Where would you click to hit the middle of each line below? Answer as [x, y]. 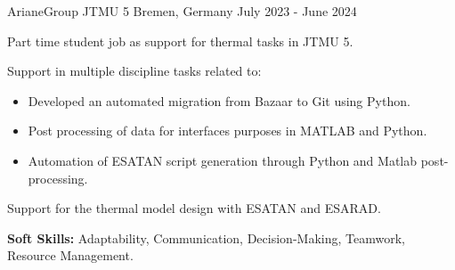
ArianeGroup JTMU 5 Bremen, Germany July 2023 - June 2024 [182, 11]
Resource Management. [70, 255]
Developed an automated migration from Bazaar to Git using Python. [219, 100]
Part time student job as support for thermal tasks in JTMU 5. [180, 41]
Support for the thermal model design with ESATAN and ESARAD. [194, 208]
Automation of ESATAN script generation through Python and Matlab [223, 160]
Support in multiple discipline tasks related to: [134, 71]
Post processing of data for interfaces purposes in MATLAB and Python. [227, 131]
